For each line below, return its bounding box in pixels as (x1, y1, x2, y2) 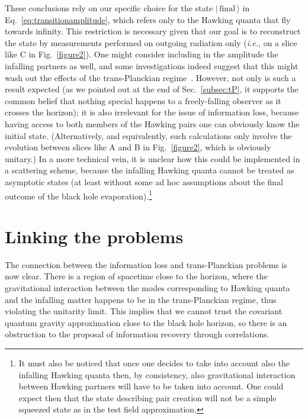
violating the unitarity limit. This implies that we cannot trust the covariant (5, 305, 283, 317)
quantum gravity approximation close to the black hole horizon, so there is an (5, 316, 287, 328)
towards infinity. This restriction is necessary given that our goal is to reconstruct (5, 25, 301, 37)
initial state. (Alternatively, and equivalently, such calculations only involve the (5, 129, 292, 141)
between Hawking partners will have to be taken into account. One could (18, 380, 284, 392)
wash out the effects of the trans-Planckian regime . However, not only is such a (5, 71, 296, 83)
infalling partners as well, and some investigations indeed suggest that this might (5, 59, 299, 72)
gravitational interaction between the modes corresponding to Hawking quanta (5, 282, 290, 294)
